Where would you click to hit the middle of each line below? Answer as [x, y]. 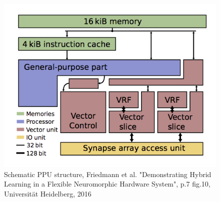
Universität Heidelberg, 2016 [48, 193]
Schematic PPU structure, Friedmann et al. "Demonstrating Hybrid [108, 174]
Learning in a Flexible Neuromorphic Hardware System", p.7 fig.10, [107, 184]
